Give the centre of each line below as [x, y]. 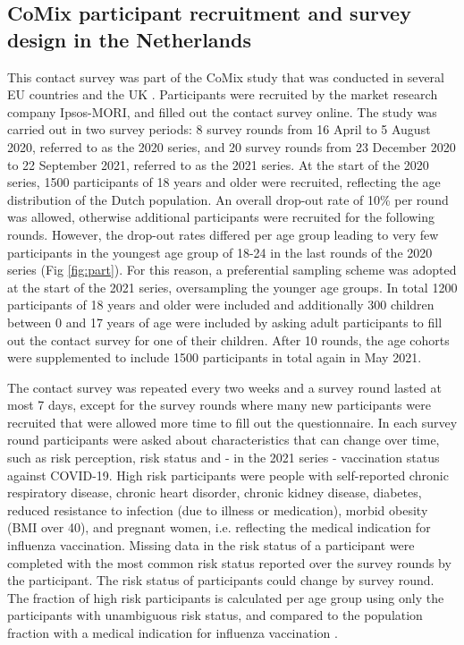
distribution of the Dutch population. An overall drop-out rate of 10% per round [228, 199]
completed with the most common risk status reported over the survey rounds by [229, 562]
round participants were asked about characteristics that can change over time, [224, 440]
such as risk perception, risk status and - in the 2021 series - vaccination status [224, 458]
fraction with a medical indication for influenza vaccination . [173, 632]
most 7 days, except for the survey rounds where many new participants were [219, 405]
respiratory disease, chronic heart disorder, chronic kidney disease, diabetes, [215, 492]
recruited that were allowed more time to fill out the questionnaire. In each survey [232, 422]
